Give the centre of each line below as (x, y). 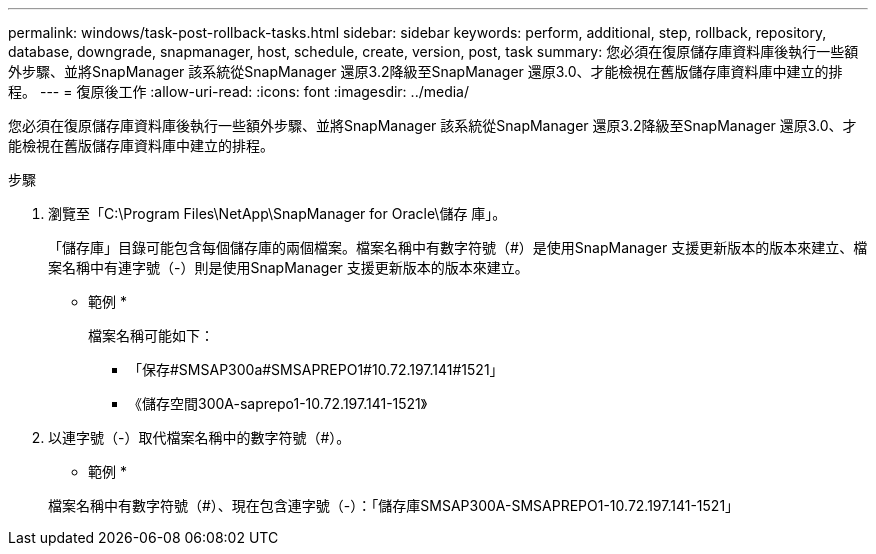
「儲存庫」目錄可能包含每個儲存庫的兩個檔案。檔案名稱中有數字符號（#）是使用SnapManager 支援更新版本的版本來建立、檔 (458, 247)
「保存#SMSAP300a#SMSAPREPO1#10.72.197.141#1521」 (316, 369)
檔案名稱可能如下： (151, 335)
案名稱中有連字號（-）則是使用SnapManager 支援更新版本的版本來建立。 (288, 267)
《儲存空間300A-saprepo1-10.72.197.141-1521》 (278, 403)
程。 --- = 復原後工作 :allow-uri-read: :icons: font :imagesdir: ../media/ (239, 91)
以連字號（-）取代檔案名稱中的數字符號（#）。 (199, 437)
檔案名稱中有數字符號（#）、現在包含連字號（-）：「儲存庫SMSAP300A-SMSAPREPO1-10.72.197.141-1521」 (394, 505)
